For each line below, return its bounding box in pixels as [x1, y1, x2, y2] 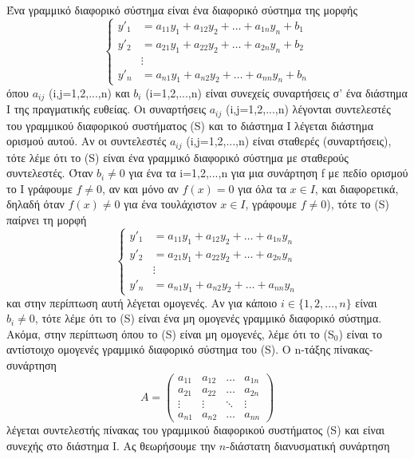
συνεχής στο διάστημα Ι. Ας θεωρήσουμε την [6, 437, 216, 453]
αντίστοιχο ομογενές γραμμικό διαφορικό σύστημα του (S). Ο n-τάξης [6, 341, 330, 358]
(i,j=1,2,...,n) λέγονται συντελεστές [225, 101, 391, 117]
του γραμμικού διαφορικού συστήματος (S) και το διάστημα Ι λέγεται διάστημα [6, 117, 374, 133]
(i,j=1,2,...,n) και [48, 84, 130, 101]
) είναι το [338, 325, 382, 342]
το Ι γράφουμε [6, 180, 73, 196]
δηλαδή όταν [6, 196, 65, 212]
